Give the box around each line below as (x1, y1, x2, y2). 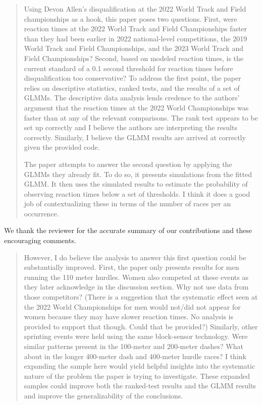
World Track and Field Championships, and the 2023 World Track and (24, 43, 243, 53)
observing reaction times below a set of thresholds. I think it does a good (24, 188, 250, 199)
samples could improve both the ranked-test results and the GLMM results (24, 380, 256, 391)
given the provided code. (24, 142, 100, 152)
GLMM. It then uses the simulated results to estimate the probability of (24, 179, 248, 189)
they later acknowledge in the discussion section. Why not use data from (24, 281, 249, 292)
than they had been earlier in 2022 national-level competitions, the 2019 (24, 33, 247, 43)
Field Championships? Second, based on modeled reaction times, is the (24, 52, 244, 63)
